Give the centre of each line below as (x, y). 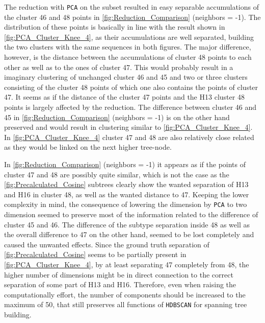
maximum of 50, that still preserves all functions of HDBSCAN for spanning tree (126, 304)
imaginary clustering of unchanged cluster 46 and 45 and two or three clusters (126, 77)
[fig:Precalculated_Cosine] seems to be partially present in (95, 254)
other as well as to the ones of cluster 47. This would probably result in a (119, 67)
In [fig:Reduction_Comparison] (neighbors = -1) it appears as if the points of (125, 164)
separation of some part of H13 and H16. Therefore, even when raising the (120, 284)
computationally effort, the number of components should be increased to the (125, 294)
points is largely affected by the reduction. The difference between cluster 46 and (130, 107)
